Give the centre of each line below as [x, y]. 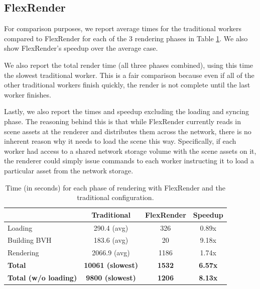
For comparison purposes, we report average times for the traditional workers [123, 28]
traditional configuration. [115, 197]
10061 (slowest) [111, 265]
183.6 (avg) [111, 240]
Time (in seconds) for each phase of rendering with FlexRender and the [115, 187]
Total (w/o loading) [42, 277]
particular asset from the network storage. [69, 170]
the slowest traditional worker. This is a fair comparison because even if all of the [129, 75]
